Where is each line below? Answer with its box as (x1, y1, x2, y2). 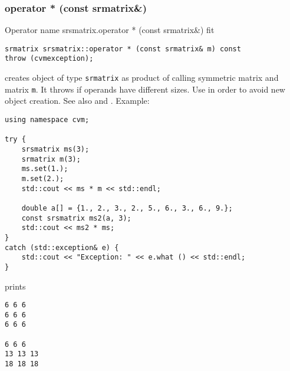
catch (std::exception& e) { (5, 243, 119, 252)
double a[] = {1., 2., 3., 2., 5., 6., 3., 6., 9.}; (21, 203, 233, 212)
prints (5, 280, 26, 292)
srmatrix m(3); (21, 155, 81, 163)
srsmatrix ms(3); (21, 145, 90, 153)
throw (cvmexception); (5, 54, 94, 63)
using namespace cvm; (5, 116, 90, 124)
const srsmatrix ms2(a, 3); (21, 214, 131, 222)
